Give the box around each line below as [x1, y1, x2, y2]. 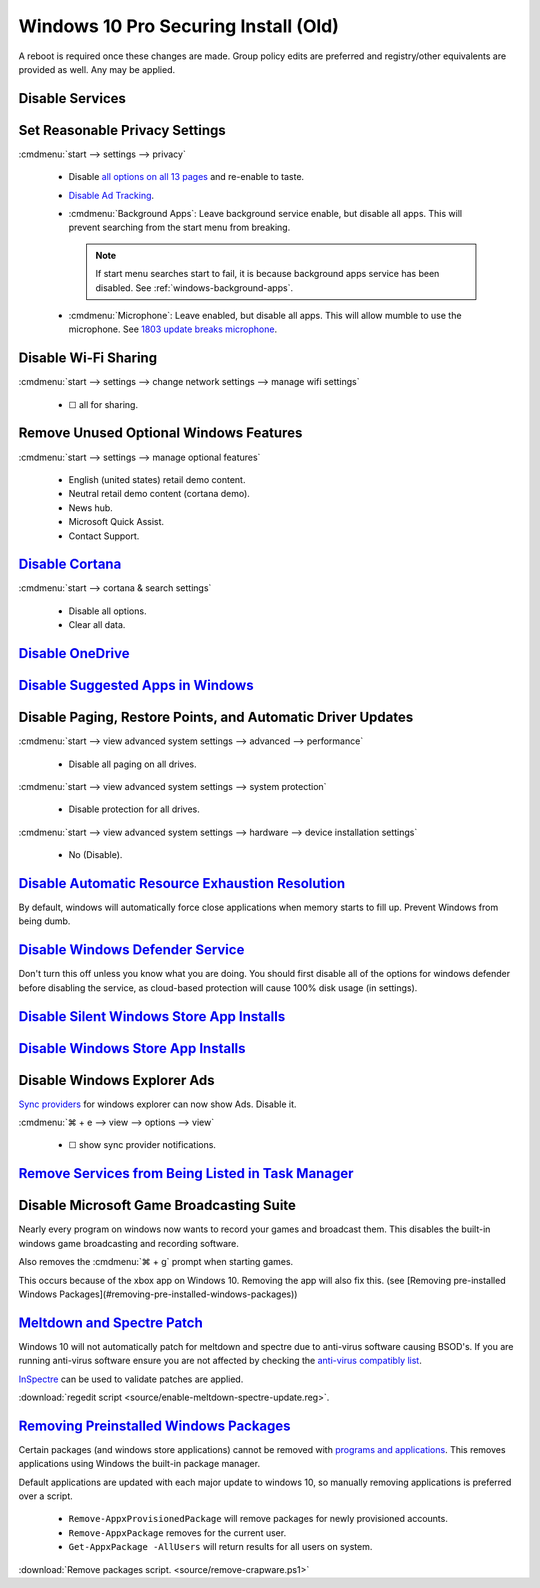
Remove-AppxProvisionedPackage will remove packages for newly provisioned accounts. [68, 1513, 449, 1525]
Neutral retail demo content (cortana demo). [68, 488, 250, 500]
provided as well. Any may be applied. [18, 63, 176, 75]
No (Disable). [68, 849, 123, 861]
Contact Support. [68, 530, 140, 542]
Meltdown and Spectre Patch [18, 1314, 204, 1331]
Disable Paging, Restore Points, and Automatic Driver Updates [18, 709, 414, 726]
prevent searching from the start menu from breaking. [68, 221, 291, 234]
